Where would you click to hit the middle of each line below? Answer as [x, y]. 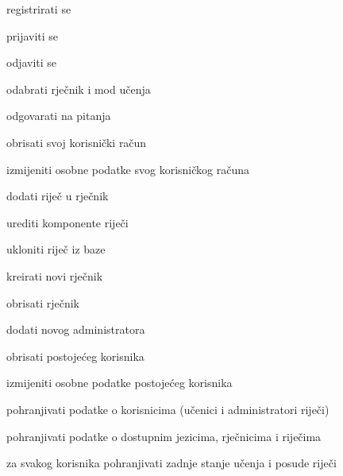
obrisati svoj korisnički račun [77, 142]
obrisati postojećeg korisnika [75, 356]
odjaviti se [32, 62]
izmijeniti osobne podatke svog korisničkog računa [128, 169]
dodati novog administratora [76, 329]
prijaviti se [33, 35]
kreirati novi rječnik [55, 275]
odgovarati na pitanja [59, 116]
